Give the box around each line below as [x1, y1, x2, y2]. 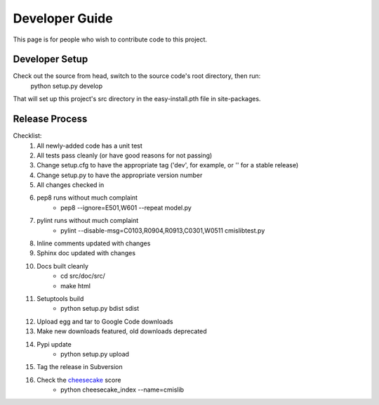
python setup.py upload [60, 349, 130, 358]
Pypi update [36, 340, 72, 348]
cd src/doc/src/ [60, 271, 105, 281]
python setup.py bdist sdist [60, 304, 140, 313]
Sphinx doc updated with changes [36, 249, 136, 257]
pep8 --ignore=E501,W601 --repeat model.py [60, 203, 192, 212]
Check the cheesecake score [36, 375, 121, 384]
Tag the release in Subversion [36, 363, 123, 371]
